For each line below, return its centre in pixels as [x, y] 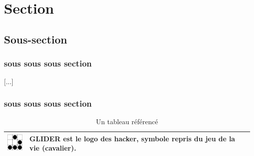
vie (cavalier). [53, 148]
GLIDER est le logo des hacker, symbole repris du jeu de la [132, 138]
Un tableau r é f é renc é [127, 122]
